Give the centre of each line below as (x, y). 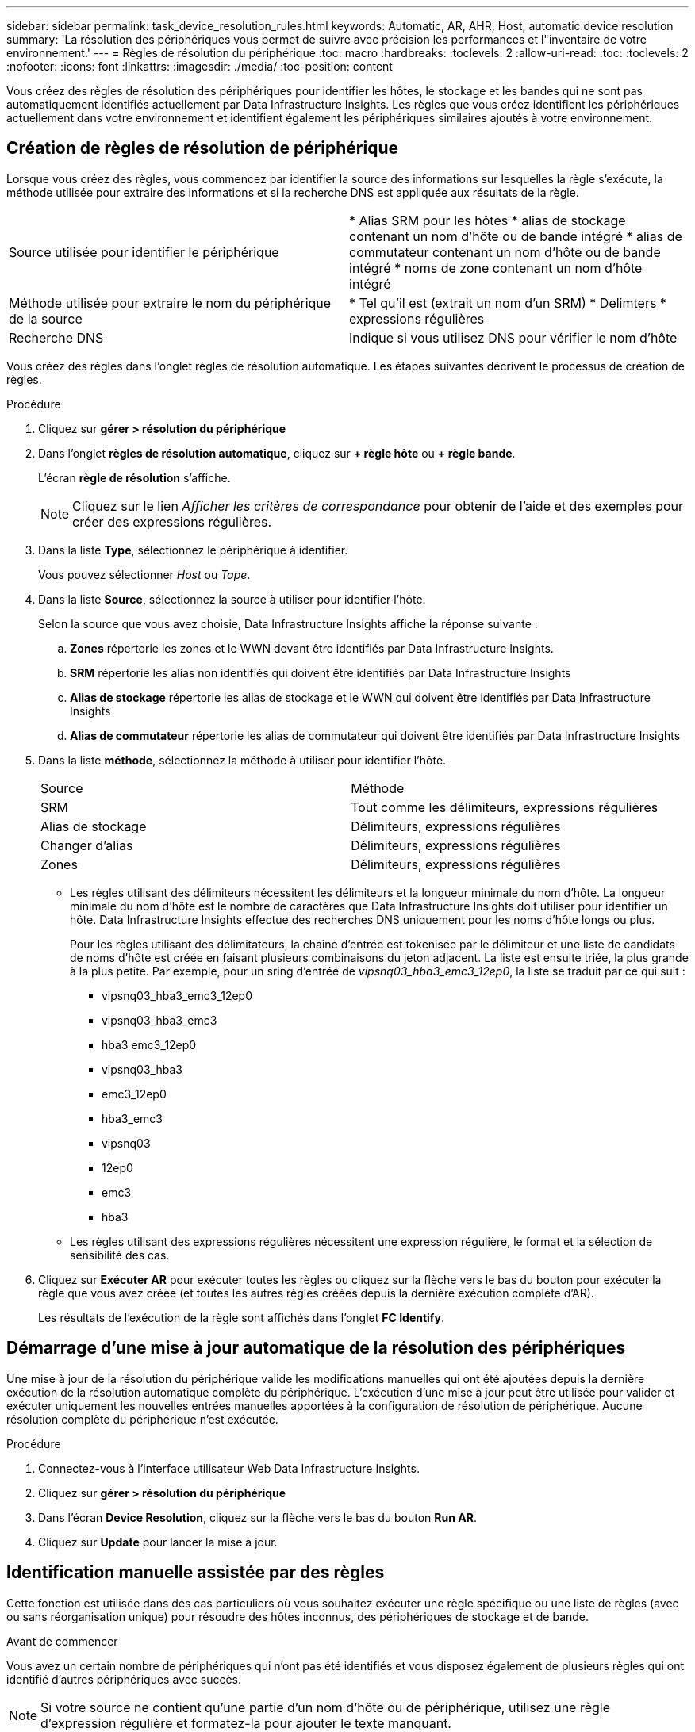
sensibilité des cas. (120, 1255)
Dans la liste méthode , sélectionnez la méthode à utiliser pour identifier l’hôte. (242, 760)
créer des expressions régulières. (172, 521)
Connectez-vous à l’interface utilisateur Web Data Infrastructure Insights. (229, 1468)
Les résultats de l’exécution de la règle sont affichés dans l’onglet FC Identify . (241, 1317)
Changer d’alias (87, 845)
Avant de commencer (62, 1641)
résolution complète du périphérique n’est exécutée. (142, 1419)
